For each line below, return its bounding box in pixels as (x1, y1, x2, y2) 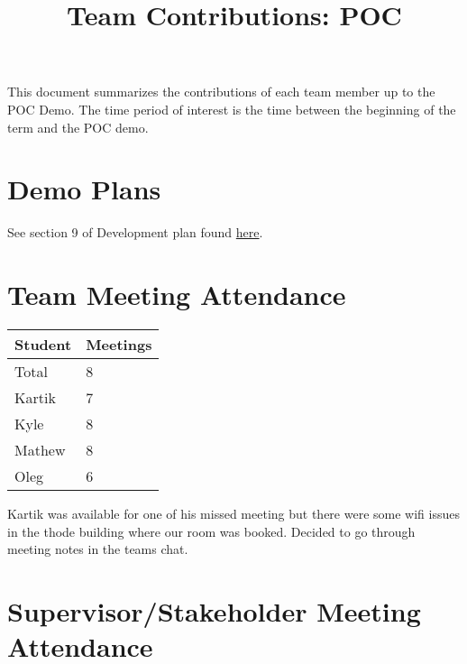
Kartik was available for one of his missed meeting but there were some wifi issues (7, 504, 460, 522)
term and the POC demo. (7, 117, 149, 136)
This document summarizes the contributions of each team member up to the (7, 82, 435, 101)
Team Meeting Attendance (7, 276, 346, 313)
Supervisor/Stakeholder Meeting (7, 592, 421, 629)
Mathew (14, 439, 66, 460)
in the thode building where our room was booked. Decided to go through (7, 521, 416, 540)
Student (14, 334, 72, 355)
